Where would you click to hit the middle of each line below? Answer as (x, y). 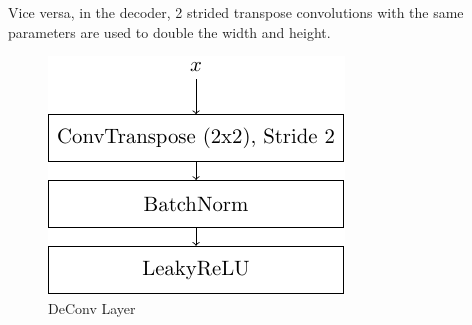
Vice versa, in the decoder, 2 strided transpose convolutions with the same (236, 12)
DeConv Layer (92, 307)
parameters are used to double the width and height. (169, 31)
